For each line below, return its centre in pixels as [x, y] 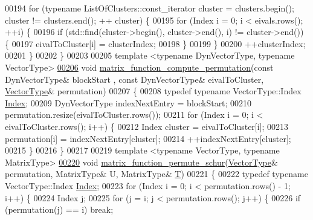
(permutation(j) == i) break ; [59, 209]
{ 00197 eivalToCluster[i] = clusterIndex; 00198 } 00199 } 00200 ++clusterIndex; [155, 43]
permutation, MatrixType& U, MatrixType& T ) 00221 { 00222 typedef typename [156, 174]
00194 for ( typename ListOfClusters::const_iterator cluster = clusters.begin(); [150, 8]
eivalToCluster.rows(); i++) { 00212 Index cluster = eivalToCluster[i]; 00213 [147, 126]
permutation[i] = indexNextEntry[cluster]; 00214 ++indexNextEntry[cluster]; [148, 138]
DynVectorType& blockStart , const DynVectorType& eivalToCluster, [134, 79]
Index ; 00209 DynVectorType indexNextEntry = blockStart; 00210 [128, 102]
